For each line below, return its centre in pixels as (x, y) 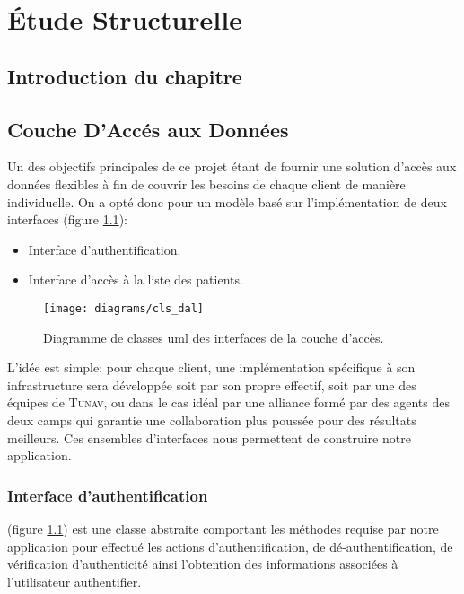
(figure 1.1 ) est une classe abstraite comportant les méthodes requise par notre (223, 528)
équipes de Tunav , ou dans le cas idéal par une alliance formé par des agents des (228, 402)
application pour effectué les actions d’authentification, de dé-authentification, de (230, 546)
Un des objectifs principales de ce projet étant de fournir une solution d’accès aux (232, 166)
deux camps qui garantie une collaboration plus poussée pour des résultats (212, 419)
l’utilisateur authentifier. (74, 581)
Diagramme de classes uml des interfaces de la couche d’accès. (214, 337)
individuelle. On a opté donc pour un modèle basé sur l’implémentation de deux (227, 201)
